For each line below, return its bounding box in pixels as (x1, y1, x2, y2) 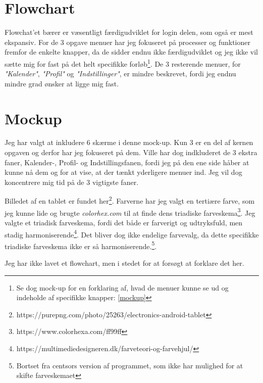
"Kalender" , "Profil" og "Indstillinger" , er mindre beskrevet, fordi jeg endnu (5, 68, 236, 79)
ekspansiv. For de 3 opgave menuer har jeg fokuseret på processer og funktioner (5, 36, 250, 47)
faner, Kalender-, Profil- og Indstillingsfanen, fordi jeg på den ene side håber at (5, 157, 249, 167)
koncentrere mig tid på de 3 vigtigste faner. (5, 176, 139, 187)
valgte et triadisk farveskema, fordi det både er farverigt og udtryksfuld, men (5, 217, 243, 227)
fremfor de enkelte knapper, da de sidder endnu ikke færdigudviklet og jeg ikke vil (5, 46, 258, 57)
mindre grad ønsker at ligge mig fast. (5, 78, 119, 88)
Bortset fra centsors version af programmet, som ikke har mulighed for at (16, 360, 243, 370)
